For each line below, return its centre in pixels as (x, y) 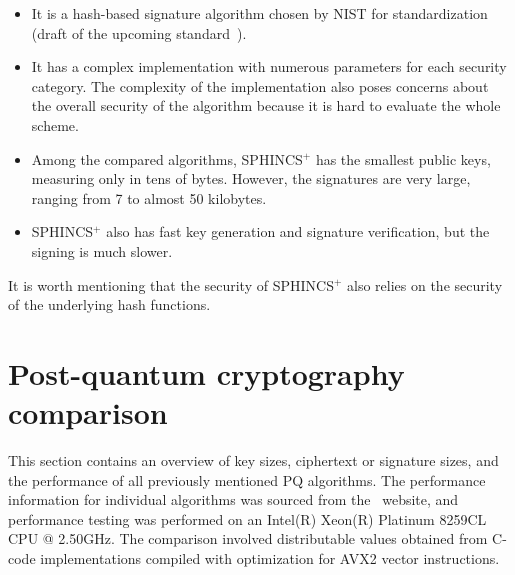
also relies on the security (425, 284)
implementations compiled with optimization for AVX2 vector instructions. (270, 558)
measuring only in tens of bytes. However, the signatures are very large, (251, 178)
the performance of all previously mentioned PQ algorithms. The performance (247, 479)
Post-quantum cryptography (206, 372)
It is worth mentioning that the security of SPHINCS (171, 284)
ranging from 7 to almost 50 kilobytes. (149, 197)
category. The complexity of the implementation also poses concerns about (260, 85)
